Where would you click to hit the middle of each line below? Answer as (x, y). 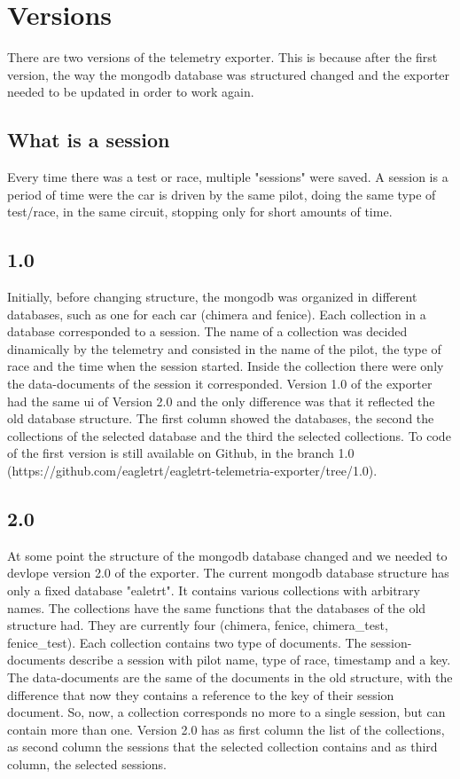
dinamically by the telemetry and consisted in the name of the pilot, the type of (224, 348)
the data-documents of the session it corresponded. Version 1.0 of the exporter (220, 384)
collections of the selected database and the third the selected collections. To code (229, 435)
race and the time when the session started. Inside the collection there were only (226, 366)
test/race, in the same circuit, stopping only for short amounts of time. (200, 212)
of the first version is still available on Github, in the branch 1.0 (181, 453)
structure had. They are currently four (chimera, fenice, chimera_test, (198, 625)
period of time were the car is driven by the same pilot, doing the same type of (222, 194)
